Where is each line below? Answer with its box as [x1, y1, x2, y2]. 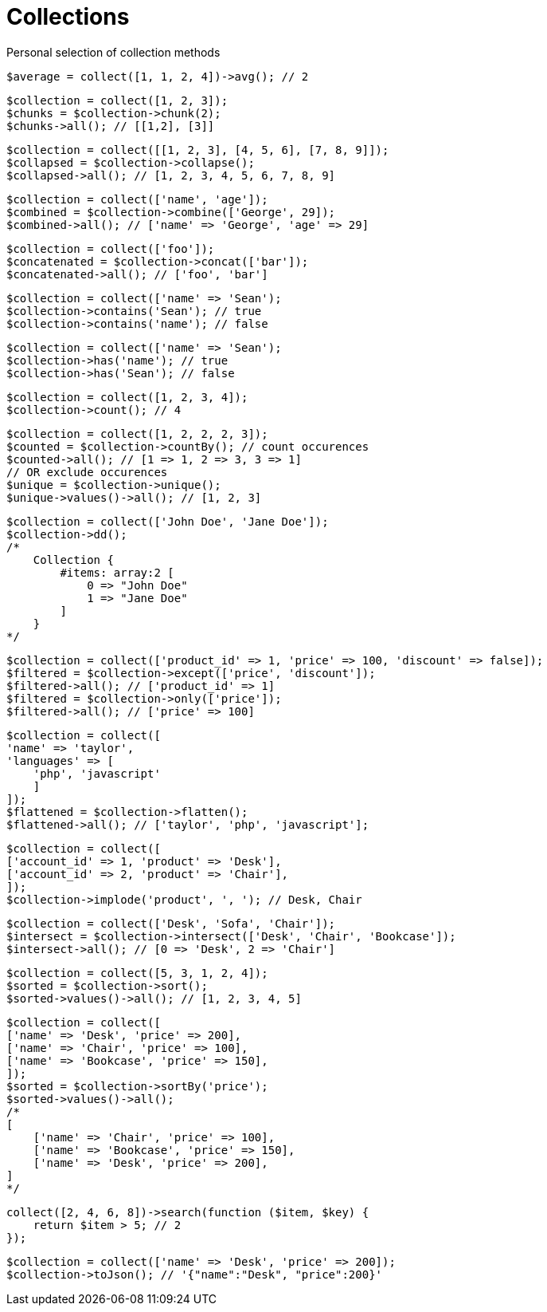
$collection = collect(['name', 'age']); [6, 192, 268, 206]
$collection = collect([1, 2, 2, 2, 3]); [6, 427, 268, 440]
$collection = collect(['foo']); [6, 242, 215, 255]
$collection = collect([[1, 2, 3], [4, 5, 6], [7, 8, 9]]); [6, 143, 389, 156]
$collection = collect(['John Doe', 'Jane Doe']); [6, 514, 329, 528]
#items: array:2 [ [60, 565, 174, 579]
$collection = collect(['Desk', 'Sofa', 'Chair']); [6, 916, 336, 930]
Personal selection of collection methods [6, 45, 221, 59]
